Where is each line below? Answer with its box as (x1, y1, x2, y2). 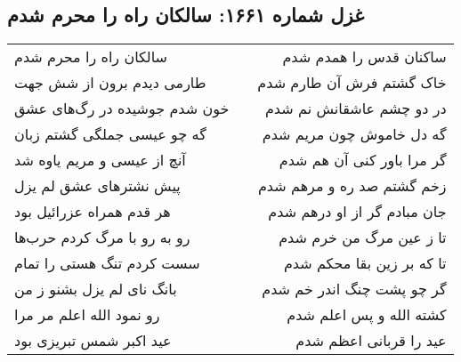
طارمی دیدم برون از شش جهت (14, 72, 206, 93)
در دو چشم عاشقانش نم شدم (264, 98, 447, 119)
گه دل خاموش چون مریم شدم (262, 124, 447, 145)
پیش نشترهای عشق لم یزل (14, 175, 181, 197)
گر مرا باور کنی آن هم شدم (279, 149, 447, 171)
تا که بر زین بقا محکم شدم (283, 253, 447, 274)
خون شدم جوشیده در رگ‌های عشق (14, 98, 230, 119)
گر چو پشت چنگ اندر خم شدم (262, 278, 447, 300)
